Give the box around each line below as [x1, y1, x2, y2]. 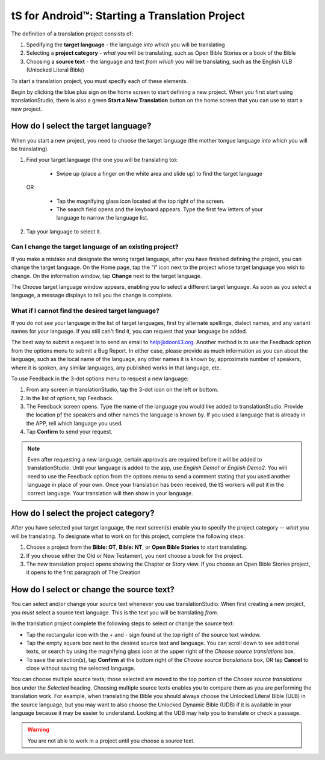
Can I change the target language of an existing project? [11, 243, 179, 251]
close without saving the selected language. [26, 665, 135, 672]
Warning [27, 726, 49, 734]
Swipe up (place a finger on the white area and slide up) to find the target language [56, 170, 263, 177]
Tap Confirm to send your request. [26, 428, 113, 436]
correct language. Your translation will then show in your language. [27, 489, 194, 496]
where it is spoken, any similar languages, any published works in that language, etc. [11, 364, 221, 371]
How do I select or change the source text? [11, 584, 175, 595]
